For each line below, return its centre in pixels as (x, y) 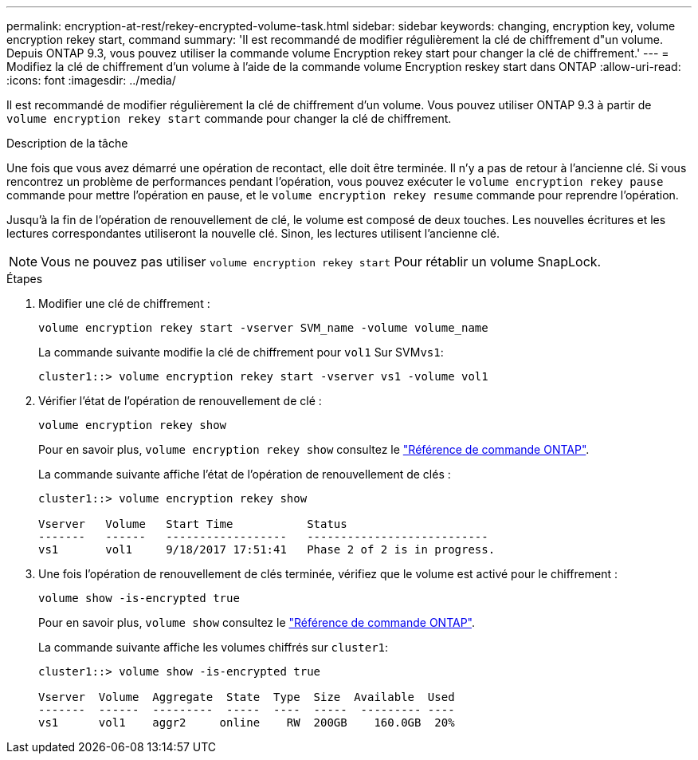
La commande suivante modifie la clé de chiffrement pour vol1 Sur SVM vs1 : (241, 352)
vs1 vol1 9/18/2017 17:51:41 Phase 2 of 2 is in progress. (267, 549)
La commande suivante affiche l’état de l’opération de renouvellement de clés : (245, 474)
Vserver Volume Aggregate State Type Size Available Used (247, 697)
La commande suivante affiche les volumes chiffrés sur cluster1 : (214, 647)
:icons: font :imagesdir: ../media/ (91, 80)
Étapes (25, 279)
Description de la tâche (67, 143)
